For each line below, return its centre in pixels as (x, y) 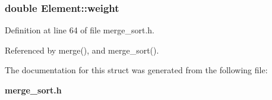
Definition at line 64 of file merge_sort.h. (80, 30)
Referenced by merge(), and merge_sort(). (82, 50)
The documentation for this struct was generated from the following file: (136, 70)
